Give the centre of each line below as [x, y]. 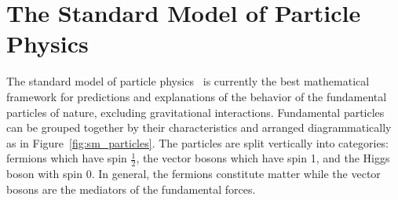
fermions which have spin [67, 158]
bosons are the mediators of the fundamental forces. [131, 189]
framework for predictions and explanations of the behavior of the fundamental [197, 96]
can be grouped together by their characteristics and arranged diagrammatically [199, 127]
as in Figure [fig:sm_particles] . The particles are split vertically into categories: [198, 142]
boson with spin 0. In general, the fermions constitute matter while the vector [194, 174]
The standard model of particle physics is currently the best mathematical [188, 81]
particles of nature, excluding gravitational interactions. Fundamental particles [195, 112]
